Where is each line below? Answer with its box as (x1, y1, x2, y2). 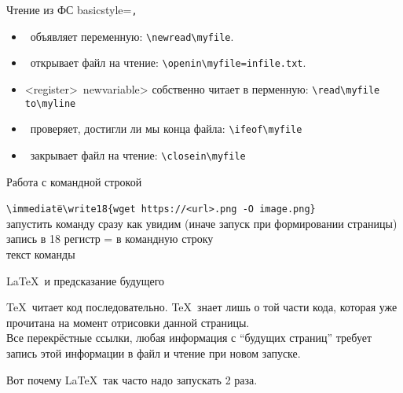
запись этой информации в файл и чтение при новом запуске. (6, 345, 301, 361)
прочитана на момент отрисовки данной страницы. (6, 314, 250, 330)
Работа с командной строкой (6, 173, 142, 189)
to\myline (24, 97, 76, 109)
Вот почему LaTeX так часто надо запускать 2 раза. (6, 371, 258, 387)
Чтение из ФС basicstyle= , (6, 2, 137, 17)
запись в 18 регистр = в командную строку (6, 230, 214, 247)
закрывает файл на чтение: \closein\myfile (30, 146, 246, 163)
